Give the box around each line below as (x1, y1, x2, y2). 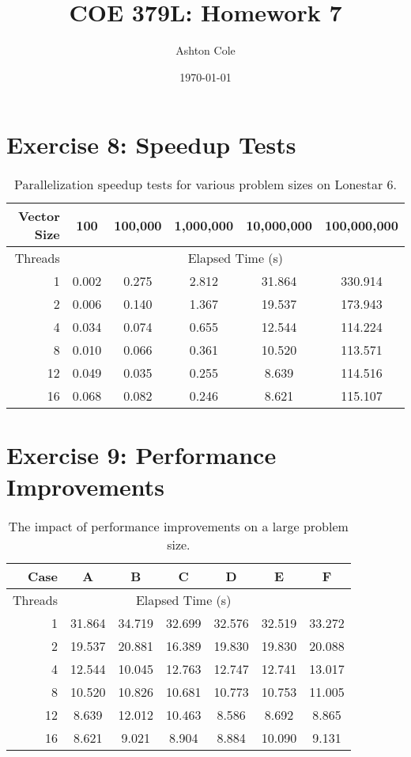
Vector (17, 207, 60, 226)
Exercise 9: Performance (6, 439, 277, 471)
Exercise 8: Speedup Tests (6, 128, 296, 161)
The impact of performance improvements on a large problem (8, 516, 349, 535)
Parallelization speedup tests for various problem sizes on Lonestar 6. (14, 175, 397, 194)
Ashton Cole (175, 42, 236, 59)
